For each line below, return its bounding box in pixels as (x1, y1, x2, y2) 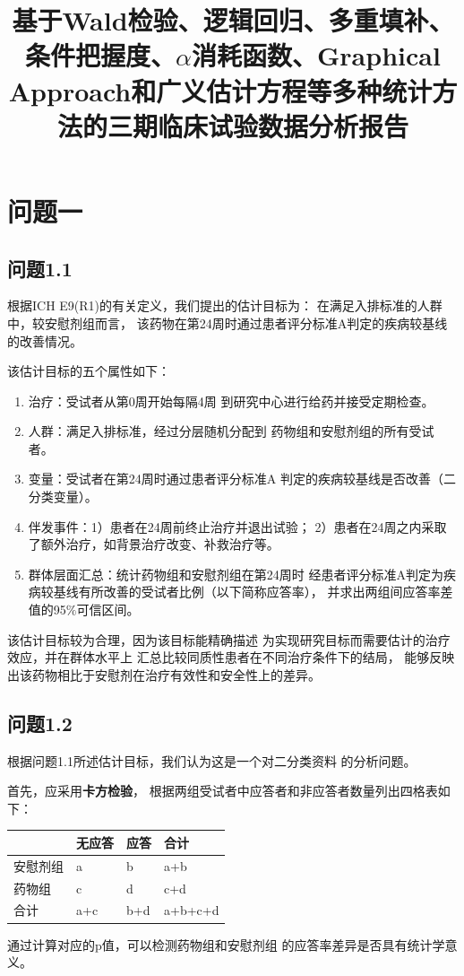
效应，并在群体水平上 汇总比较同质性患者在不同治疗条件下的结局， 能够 (7, 648, 430, 667)
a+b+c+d (164, 901, 219, 919)
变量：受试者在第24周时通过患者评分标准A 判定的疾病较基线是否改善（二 (28, 469, 456, 488)
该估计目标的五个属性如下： (7, 362, 170, 380)
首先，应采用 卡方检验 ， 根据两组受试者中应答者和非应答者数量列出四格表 (7, 781, 438, 800)
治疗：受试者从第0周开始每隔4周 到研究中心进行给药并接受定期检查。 (28, 391, 434, 410)
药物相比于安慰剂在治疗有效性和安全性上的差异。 (31, 665, 321, 684)
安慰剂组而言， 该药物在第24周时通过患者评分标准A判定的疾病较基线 (44, 313, 448, 332)
